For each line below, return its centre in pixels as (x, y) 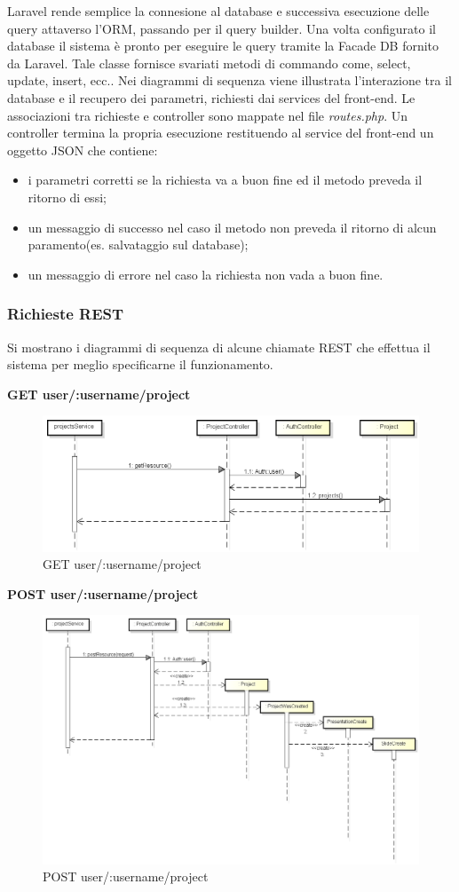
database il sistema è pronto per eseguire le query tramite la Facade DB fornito (223, 46)
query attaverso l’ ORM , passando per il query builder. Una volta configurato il (222, 28)
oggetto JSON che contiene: (83, 150)
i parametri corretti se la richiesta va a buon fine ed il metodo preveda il (225, 180)
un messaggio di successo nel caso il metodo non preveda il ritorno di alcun (232, 227)
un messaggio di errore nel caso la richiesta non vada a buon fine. (206, 274)
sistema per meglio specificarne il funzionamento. (140, 364)
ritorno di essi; (67, 197)
